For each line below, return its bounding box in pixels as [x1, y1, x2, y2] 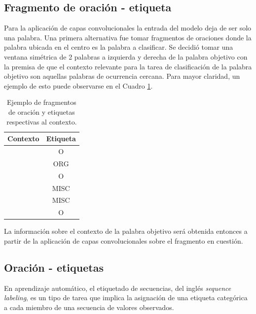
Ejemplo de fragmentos [7, 97, 76, 107]
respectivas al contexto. [6, 116, 77, 126]
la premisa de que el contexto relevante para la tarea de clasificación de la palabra [4, 61, 252, 71]
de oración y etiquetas [8, 106, 75, 117]
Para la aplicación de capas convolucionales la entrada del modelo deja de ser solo [4, 23, 252, 33]
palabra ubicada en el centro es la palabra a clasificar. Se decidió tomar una [4, 42, 233, 52]
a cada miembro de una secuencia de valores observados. [4, 302, 174, 312]
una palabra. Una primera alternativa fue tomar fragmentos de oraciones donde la [4, 32, 252, 42]
